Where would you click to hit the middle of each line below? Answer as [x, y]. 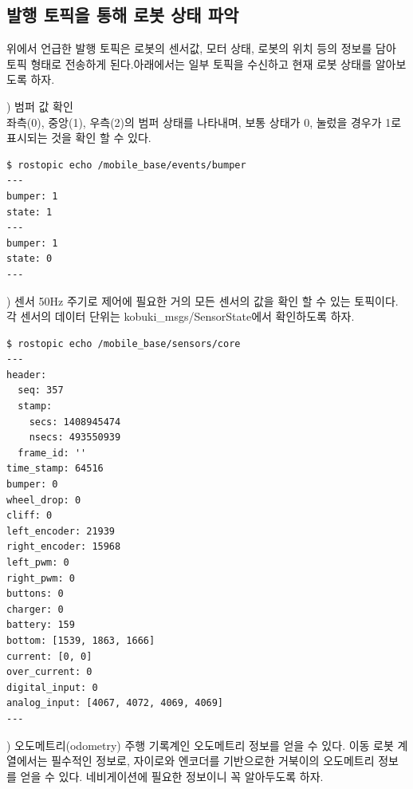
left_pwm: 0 [38, 563]
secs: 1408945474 [75, 422]
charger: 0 [35, 609]
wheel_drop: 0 [44, 500]
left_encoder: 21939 [61, 531]
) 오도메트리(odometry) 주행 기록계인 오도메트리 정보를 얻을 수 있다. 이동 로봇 [200, 745]
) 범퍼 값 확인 [40, 106]
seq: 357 [41, 391]
